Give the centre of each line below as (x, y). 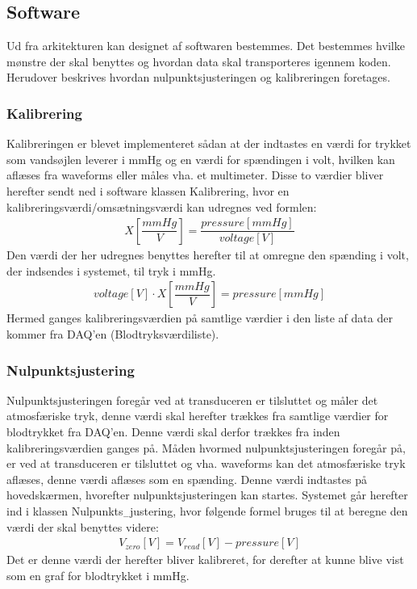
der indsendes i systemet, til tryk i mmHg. (111, 270)
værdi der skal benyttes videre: (83, 526)
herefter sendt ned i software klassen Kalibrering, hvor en (148, 190)
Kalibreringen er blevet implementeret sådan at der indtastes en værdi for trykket (209, 143)
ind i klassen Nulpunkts (65, 511)
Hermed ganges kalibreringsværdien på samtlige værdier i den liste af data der (200, 318)
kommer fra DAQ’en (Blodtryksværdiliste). (113, 334)
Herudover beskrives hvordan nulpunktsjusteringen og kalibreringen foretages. (198, 77)
